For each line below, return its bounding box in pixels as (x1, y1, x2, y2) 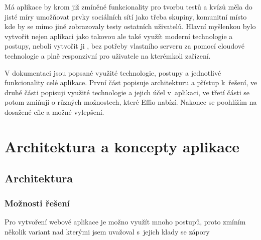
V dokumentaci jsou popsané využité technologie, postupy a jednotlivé (5, 67, 221, 78)
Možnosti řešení (5, 196, 70, 209)
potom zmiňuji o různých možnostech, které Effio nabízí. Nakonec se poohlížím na (5, 97, 257, 107)
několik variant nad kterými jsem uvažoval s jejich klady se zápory (5, 226, 210, 236)
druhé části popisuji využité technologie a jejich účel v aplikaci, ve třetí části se (5, 87, 250, 97)
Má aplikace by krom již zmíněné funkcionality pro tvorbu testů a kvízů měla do (5, 2, 252, 12)
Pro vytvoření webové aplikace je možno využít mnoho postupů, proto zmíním (5, 216, 246, 226)
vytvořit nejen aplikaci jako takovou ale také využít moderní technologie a (5, 31, 233, 41)
